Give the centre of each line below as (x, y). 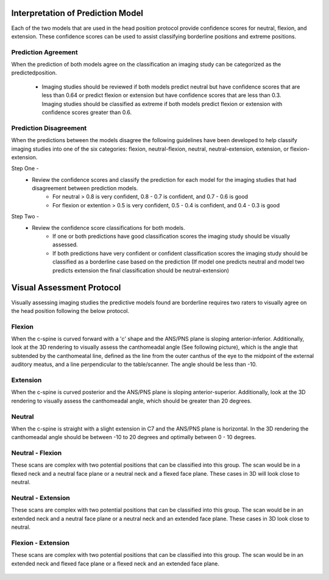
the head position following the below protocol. (70, 310)
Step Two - (25, 217)
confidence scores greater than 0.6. (87, 112)
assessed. (65, 245)
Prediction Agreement (45, 52)
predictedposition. (34, 73)
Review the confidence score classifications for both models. (108, 227)
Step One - (25, 168)
